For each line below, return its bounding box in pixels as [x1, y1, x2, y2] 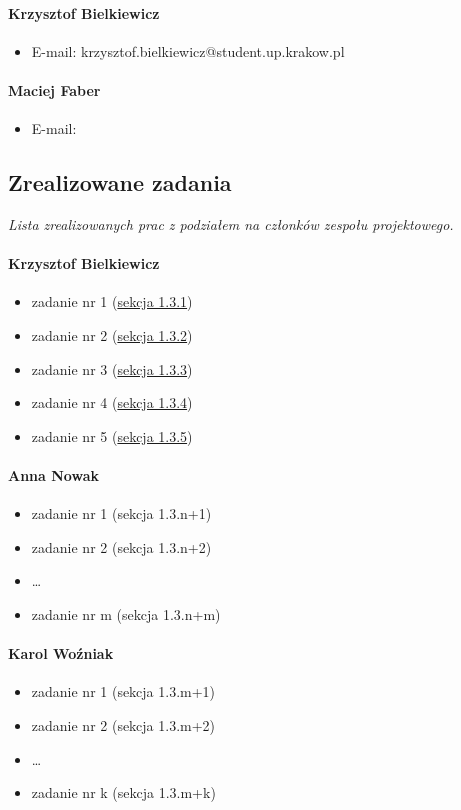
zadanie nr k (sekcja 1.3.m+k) [31, 782, 216, 803]
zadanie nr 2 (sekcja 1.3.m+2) [31, 714, 216, 735]
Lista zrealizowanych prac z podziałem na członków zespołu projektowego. [8, 213, 454, 234]
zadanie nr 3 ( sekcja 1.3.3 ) [31, 358, 193, 379]
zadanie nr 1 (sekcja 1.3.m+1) [31, 681, 216, 702]
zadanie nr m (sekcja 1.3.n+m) [31, 603, 221, 624]
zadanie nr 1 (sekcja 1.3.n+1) [31, 503, 212, 524]
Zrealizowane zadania [8, 167, 232, 198]
